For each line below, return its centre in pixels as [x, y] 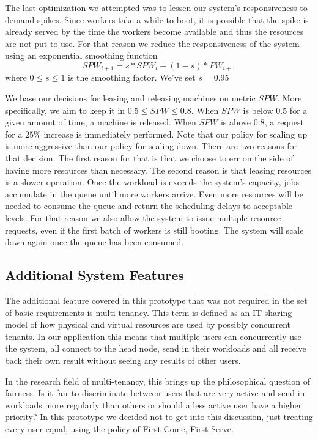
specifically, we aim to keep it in [65, 110]
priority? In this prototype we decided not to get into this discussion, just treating [159, 417]
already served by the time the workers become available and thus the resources [154, 31]
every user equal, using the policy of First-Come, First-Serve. [119, 428]
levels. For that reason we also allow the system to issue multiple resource [143, 217]
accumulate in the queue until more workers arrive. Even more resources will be [154, 194]
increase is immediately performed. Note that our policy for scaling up [176, 134]
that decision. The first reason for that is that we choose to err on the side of [149, 157]
